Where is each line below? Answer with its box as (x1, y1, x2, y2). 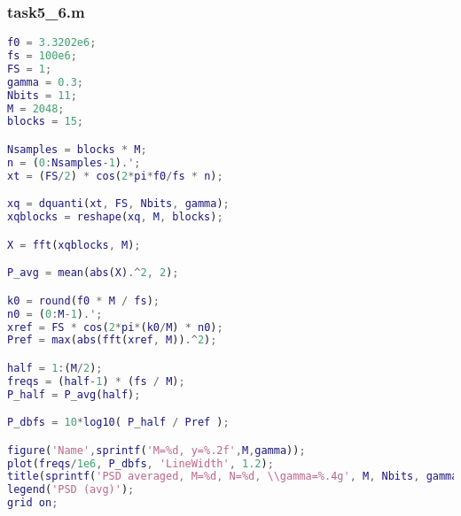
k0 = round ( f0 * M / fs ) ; (7, 294, 160, 307)
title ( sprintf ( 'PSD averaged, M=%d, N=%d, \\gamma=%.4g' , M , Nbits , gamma (7, 470, 458, 483)
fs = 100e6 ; (7, 50, 77, 63)
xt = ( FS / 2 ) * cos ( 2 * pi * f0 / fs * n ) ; (7, 169, 223, 182)
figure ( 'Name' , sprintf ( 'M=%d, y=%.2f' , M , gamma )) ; (7, 443, 306, 457)
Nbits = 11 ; (7, 89, 77, 102)
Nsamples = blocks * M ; (7, 143, 147, 156)
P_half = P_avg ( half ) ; (7, 388, 141, 401)
